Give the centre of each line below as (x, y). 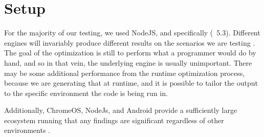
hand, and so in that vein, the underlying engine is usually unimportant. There (128, 62)
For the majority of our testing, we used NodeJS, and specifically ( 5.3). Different (132, 33)
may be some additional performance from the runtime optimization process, (125, 73)
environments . (27, 130)
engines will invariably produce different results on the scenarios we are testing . (130, 42)
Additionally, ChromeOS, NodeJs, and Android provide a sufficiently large (121, 110)
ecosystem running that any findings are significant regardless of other (114, 120)
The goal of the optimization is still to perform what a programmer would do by (130, 53)
